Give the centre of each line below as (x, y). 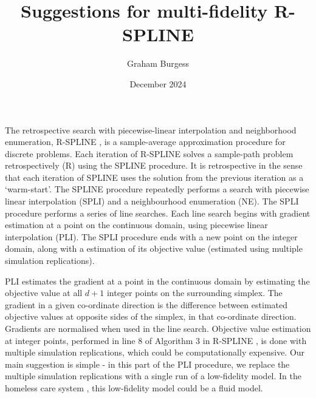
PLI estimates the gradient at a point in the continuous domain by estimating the (157, 281)
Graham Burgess (158, 63)
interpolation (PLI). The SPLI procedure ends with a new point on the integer (151, 236)
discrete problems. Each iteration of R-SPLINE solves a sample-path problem (149, 153)
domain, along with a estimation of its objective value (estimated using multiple (154, 248)
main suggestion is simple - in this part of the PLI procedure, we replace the (147, 364)
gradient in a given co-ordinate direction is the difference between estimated (146, 304)
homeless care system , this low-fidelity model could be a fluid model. (134, 387)
